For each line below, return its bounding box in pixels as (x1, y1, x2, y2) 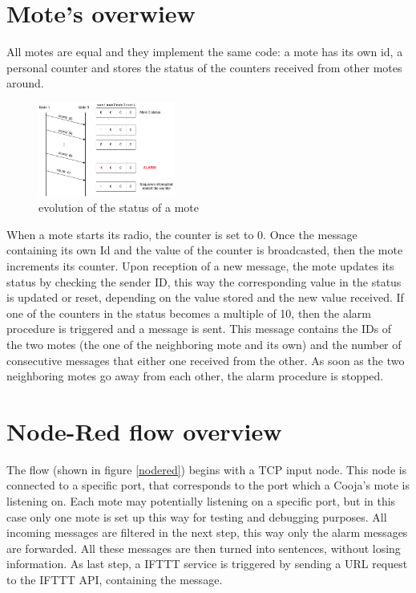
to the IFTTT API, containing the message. (6, 571, 223, 588)
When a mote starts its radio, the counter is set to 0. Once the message (6, 225, 357, 242)
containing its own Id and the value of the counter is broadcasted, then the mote (6, 242, 403, 258)
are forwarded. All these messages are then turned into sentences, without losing (6, 539, 401, 556)
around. (6, 75, 44, 91)
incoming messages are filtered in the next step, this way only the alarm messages (6, 524, 408, 541)
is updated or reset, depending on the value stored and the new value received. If (6, 289, 404, 306)
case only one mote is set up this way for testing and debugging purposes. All (6, 508, 387, 525)
